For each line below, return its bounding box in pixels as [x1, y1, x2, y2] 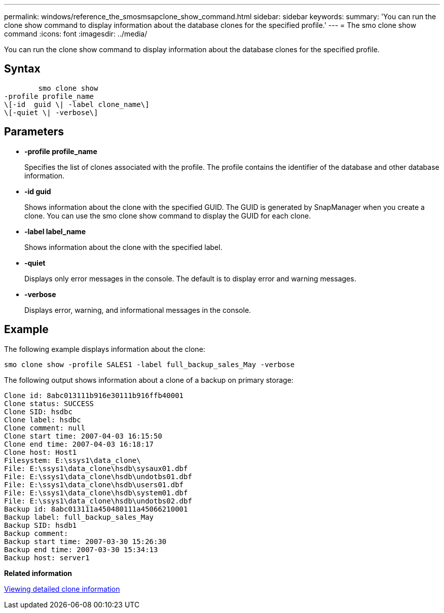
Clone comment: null [4, 423, 86, 432]
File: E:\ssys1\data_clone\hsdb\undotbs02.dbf [4, 496, 192, 505]
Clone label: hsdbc [4, 415, 81, 424]
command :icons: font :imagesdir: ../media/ [4, 29, 147, 38]
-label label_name [24, 227, 86, 236]
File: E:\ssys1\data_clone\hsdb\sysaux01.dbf [4, 464, 188, 473]
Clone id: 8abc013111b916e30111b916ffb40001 [4, 391, 184, 400]
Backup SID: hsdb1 [4, 521, 77, 529]
